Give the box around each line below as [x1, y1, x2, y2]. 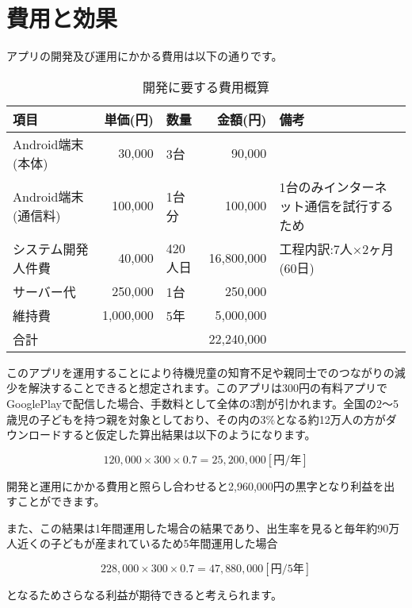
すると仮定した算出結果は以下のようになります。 [61, 426, 316, 443]
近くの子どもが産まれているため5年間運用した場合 [17, 535, 278, 552]
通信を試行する [304, 196, 394, 215]
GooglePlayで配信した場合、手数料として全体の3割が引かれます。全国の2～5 [6, 394, 399, 411]
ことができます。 [17, 493, 105, 510]
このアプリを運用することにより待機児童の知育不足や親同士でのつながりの [6, 364, 395, 380]
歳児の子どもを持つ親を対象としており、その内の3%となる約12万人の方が [6, 410, 386, 427]
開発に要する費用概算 [142, 77, 269, 96]
